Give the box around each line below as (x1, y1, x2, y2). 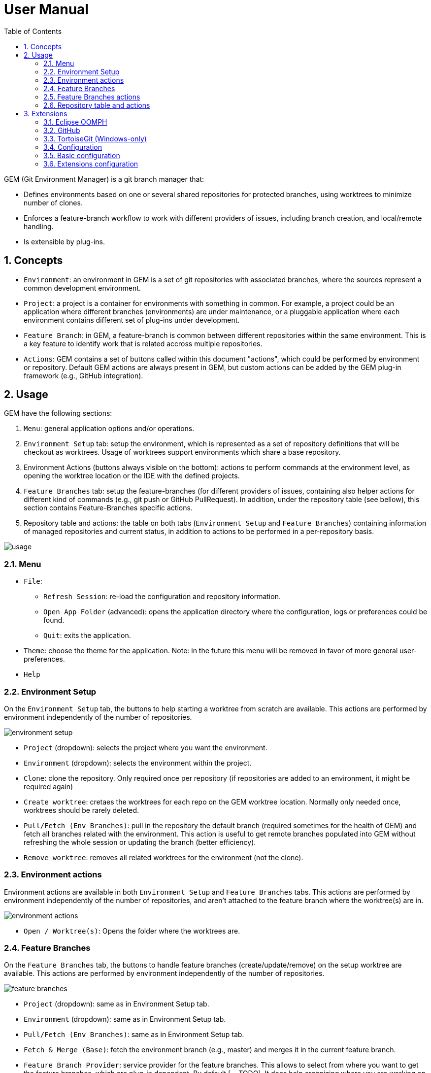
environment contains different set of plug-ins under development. (24, 315, 240, 324)
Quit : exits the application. (43, 631, 131, 640)
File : (24, 577, 42, 586)
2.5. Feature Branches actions (43, 92, 140, 101)
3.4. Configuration (43, 142, 102, 151)
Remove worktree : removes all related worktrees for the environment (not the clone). (24, 853, 303, 862)
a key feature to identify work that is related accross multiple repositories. (24, 339, 263, 348)
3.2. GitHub (43, 126, 80, 134)
